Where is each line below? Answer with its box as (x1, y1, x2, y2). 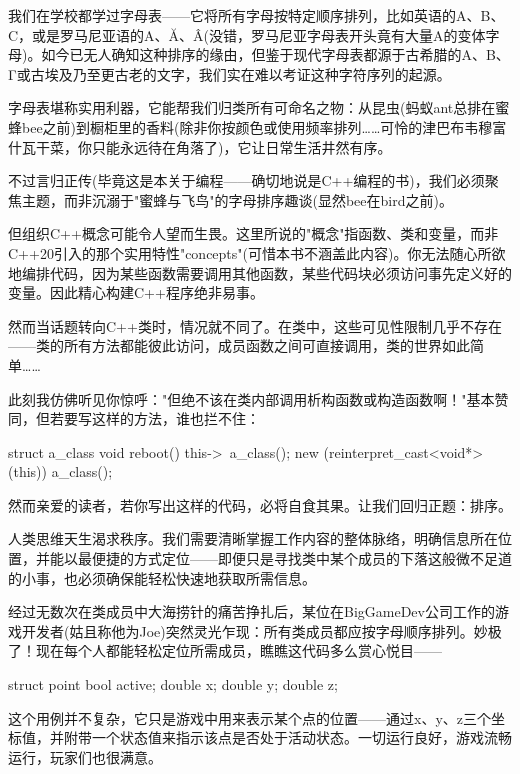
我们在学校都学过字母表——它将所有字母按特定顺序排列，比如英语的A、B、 (8, 5, 505, 25)
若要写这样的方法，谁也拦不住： (49, 408, 260, 429)
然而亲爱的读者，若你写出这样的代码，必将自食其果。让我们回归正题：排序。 (8, 494, 512, 515)
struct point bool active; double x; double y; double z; (8, 674, 338, 695)
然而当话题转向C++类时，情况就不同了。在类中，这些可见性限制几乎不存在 (8, 315, 502, 336)
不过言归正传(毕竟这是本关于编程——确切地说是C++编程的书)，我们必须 (8, 170, 485, 191)
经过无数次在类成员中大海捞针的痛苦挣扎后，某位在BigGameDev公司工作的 (8, 601, 495, 622)
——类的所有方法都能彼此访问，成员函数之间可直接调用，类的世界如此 (8, 335, 470, 356)
